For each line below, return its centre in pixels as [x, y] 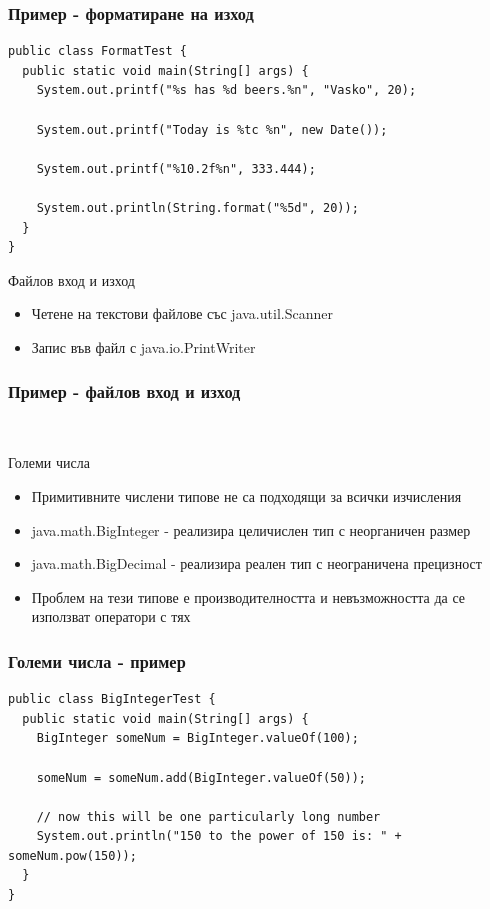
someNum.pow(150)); [72, 855]
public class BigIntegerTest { [112, 699]
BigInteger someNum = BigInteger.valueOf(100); [197, 738]
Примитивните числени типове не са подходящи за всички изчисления [246, 495]
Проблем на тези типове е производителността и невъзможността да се [248, 596]
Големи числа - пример [97, 660]
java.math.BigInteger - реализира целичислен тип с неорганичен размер [251, 529]
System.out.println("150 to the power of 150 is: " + [219, 836]
